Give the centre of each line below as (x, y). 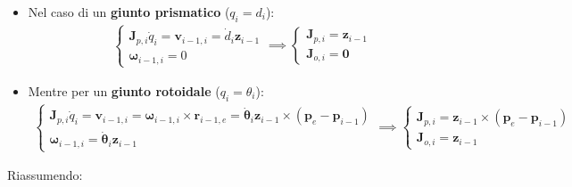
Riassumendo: (45, 175)
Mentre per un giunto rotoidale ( (124, 90)
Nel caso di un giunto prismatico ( (129, 12)
